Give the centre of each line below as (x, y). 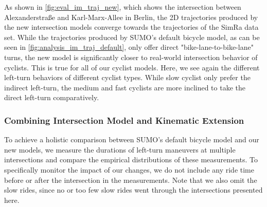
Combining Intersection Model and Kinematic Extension (124, 120)
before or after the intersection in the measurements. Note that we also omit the (131, 180)
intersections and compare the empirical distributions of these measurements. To (131, 159)
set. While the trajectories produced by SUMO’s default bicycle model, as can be (132, 37)
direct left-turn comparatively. (52, 97)
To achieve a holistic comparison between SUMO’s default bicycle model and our (132, 139)
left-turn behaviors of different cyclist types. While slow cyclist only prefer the (127, 77)
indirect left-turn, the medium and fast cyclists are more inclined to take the (125, 87)
